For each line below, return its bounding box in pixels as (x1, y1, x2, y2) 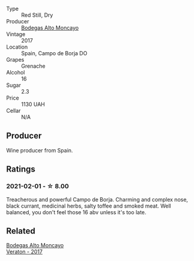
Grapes (6, 56, 25, 63)
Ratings (6, 164, 36, 175)
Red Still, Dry (21, 11, 53, 19)
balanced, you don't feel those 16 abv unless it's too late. (6, 208, 147, 215)
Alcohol (6, 69, 25, 76)
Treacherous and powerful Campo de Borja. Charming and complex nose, (6, 196, 189, 203)
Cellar (6, 107, 21, 114)
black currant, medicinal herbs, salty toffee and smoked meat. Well (6, 202, 172, 209)
